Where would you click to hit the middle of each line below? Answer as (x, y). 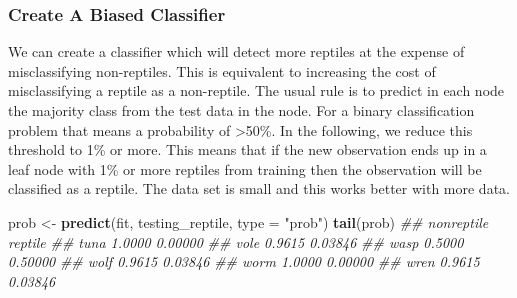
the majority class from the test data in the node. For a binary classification (241, 110)
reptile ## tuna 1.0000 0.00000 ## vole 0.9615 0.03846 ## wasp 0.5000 (236, 241)
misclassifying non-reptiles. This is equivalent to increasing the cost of (222, 70)
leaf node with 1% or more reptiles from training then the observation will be (245, 168)
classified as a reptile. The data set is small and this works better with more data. (259, 188)
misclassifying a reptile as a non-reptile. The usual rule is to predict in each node (256, 90)
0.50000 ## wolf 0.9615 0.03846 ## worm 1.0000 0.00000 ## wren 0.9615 (244, 261)
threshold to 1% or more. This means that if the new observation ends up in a (247, 149)
